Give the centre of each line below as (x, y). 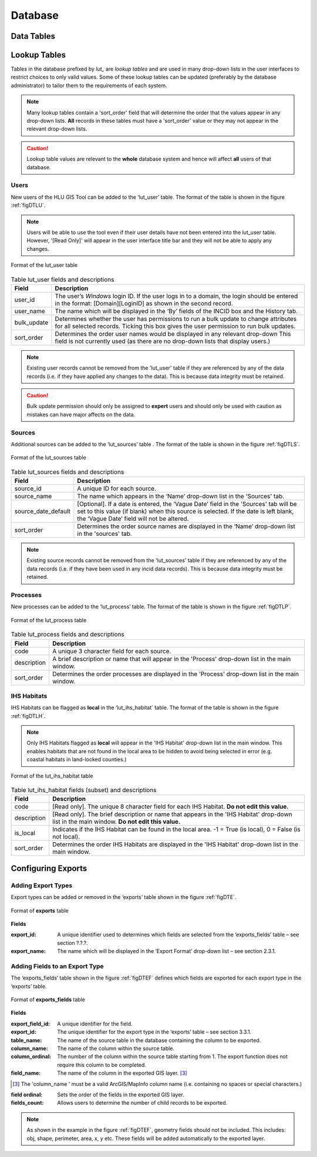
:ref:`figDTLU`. (28, 205)
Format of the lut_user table (44, 265)
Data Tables (33, 36)
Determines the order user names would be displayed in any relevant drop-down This (173, 334)
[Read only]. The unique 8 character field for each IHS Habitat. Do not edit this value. (170, 807)
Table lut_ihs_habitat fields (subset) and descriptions (84, 790)
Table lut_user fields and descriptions (63, 279)
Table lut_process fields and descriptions (68, 635)
